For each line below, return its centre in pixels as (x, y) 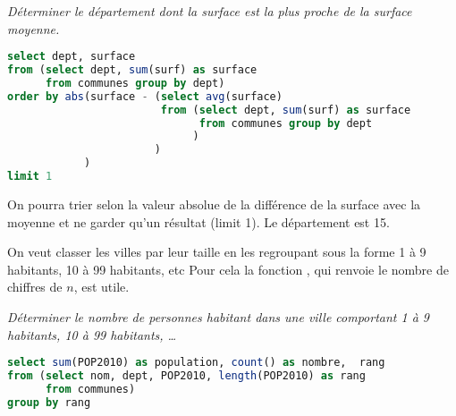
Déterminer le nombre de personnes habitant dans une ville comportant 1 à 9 (218, 316)
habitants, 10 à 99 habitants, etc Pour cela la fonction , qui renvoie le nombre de (228, 269)
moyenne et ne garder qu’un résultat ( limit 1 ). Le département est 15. (198, 221)
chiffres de (35, 287)
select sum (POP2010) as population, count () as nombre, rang (196, 363)
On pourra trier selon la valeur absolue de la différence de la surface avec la (214, 204)
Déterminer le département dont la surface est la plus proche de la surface (210, 11)
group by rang (49, 402)
